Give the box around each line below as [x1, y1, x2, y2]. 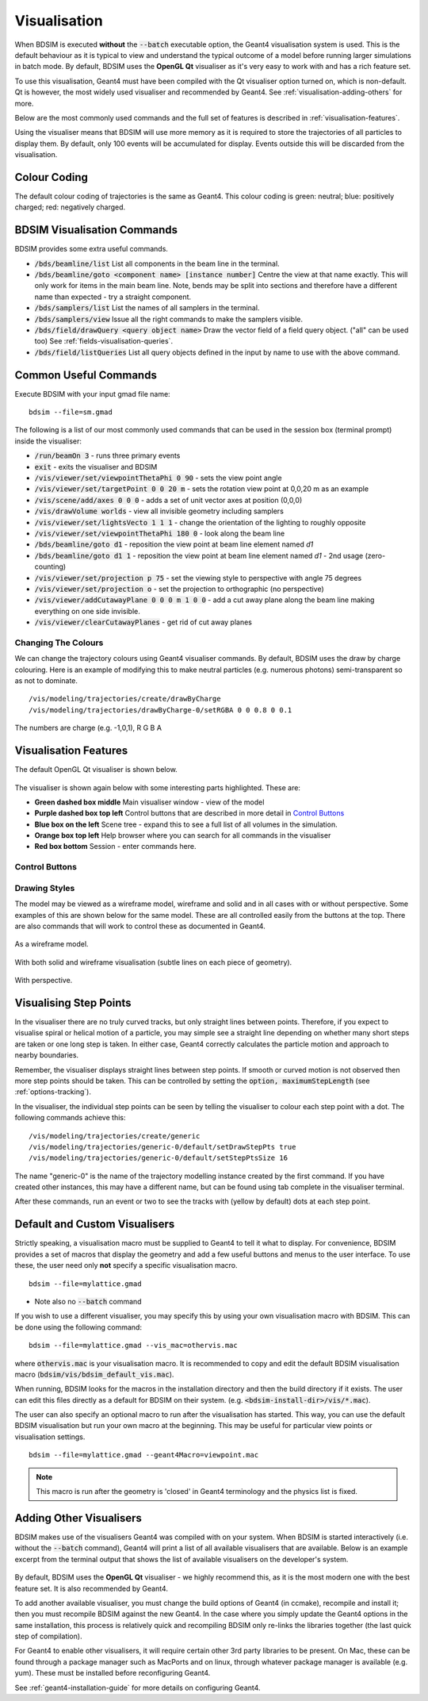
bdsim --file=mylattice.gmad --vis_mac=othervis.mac [29, 1341, 238, 1350]
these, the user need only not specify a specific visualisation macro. [14, 1261, 238, 1270]
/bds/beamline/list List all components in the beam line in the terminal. [34, 259, 281, 268]
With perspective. [14, 976, 73, 985]
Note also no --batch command [34, 1296, 142, 1306]
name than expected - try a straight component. [34, 292, 192, 301]
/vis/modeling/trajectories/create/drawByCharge [29, 694, 221, 704]
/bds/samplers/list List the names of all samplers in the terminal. [34, 303, 260, 313]
